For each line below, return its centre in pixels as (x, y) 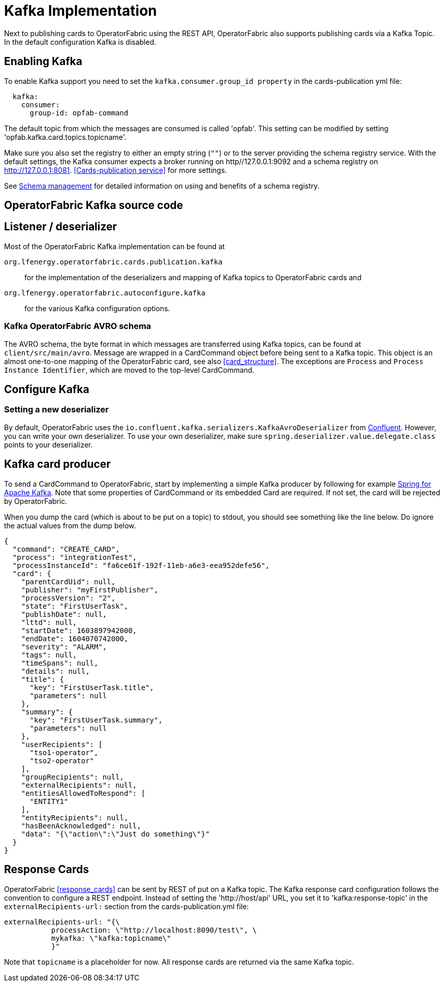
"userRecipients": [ (62, 744)
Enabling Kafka (43, 62)
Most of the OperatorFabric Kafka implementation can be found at (115, 246)
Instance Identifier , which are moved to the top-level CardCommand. (129, 370)
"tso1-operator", (64, 752)
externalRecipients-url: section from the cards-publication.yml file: (126, 906)
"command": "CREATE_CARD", (66, 549)
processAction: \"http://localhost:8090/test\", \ (154, 930)
